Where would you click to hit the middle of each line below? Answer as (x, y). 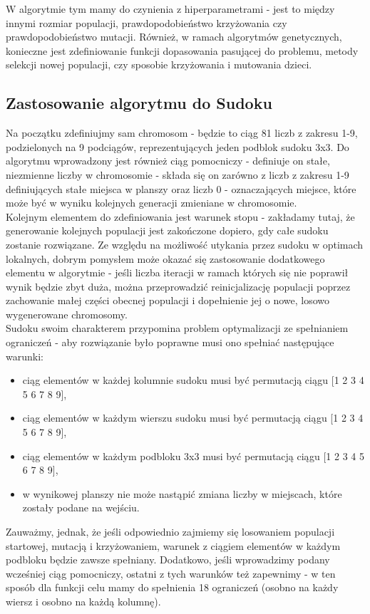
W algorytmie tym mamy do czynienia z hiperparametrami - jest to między (170, 9)
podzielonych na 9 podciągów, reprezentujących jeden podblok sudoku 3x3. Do (178, 146)
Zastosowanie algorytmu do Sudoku (139, 103)
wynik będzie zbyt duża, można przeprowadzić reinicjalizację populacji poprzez (178, 286)
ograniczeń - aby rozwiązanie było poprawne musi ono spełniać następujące (170, 342)
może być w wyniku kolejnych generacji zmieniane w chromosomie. (151, 203)
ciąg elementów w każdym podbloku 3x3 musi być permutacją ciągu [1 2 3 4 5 (193, 456)
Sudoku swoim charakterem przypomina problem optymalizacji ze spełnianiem (177, 328)
